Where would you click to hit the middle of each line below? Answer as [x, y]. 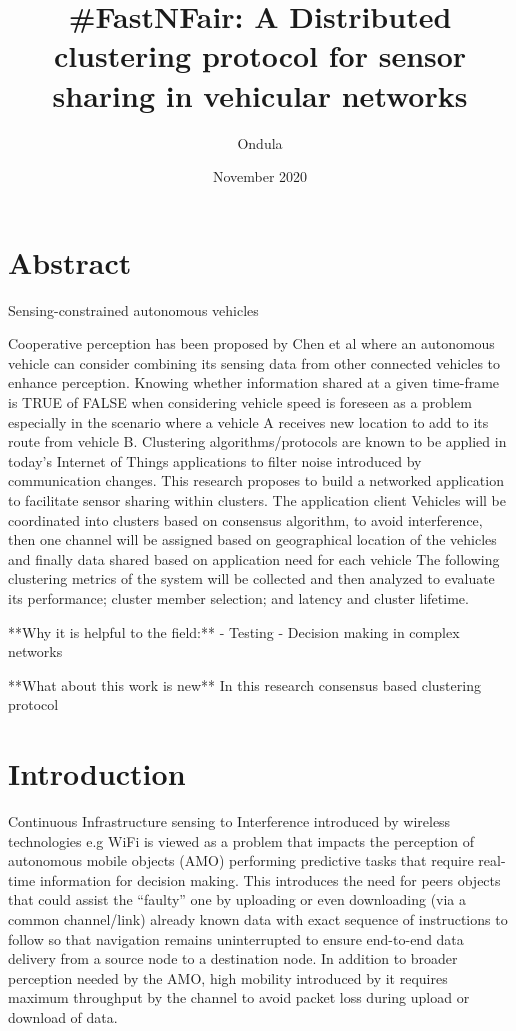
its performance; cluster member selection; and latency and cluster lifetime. [238, 597]
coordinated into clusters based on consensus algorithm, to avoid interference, [245, 519]
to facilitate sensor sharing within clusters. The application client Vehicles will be [257, 499]
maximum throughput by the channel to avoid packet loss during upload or [239, 997]
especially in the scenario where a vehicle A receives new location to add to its [248, 421]
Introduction [97, 773]
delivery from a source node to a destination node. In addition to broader [233, 958]
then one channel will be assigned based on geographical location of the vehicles [252, 539]
